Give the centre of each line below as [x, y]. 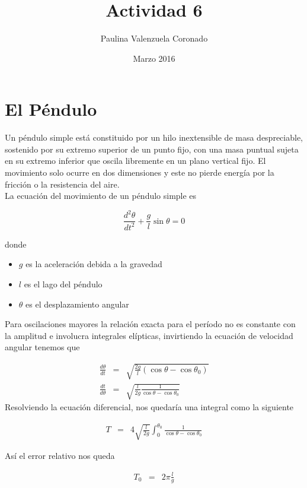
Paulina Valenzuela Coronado [154, 38]
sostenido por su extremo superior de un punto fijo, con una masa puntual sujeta [152, 149]
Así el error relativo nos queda [60, 456]
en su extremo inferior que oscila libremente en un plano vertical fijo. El [135, 161]
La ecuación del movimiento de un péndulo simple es [101, 196]
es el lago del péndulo [63, 283]
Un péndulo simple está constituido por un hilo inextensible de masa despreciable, [154, 137]
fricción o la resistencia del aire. [62, 184]
